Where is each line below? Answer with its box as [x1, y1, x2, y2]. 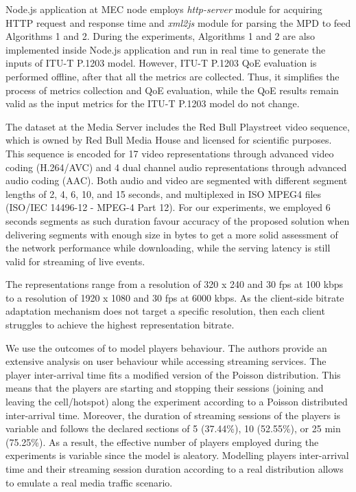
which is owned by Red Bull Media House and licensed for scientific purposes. [5, 133, 332, 147]
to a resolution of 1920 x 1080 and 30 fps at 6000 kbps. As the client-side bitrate [5, 290, 344, 304]
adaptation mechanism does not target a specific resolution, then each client [5, 304, 325, 318]
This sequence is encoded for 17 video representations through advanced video [5, 146, 334, 160]
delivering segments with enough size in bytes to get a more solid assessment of [5, 227, 338, 241]
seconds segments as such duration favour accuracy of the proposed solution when [5, 213, 350, 227]
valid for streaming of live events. [5, 254, 145, 268]
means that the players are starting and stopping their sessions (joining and [5, 381, 324, 395]
